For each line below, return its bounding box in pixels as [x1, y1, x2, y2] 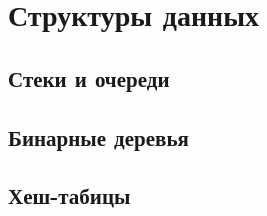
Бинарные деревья [8, 121, 189, 152]
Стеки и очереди [8, 62, 170, 93]
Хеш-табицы [8, 180, 131, 211]
